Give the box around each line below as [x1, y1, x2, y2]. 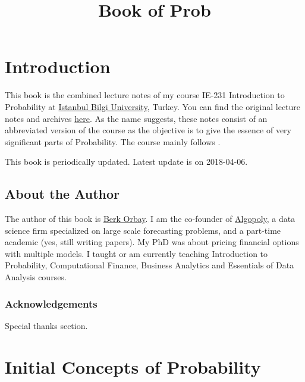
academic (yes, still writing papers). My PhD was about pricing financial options [5, 236, 299, 248]
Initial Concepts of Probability [5, 354, 261, 378]
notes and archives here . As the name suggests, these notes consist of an [5, 112, 268, 124]
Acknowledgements [5, 296, 98, 311]
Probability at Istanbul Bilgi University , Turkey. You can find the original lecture [5, 100, 301, 112]
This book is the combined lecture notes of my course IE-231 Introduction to [5, 89, 285, 101]
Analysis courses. [5, 271, 67, 283]
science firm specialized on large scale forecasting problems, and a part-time [5, 224, 281, 236]
